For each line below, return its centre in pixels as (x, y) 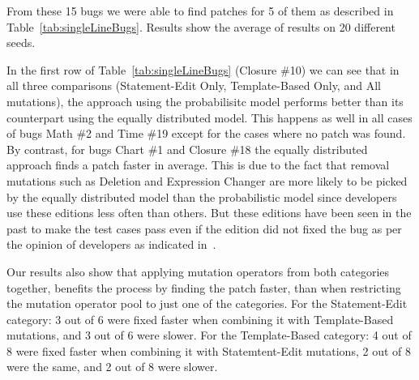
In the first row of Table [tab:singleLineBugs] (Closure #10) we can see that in (203, 69)
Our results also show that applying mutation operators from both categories (198, 271)
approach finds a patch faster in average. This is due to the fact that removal (198, 165)
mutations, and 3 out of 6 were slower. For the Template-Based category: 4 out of (209, 335)
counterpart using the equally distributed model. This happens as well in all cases (209, 117)
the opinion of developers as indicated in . (111, 244)
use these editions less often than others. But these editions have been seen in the (209, 213)
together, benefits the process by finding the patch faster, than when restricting (204, 287)
